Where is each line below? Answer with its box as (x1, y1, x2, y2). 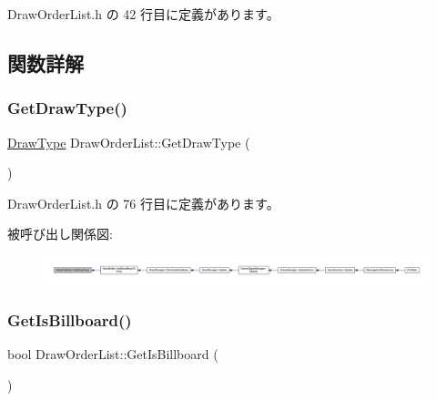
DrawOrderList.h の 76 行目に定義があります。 (7, 193, 279, 212)
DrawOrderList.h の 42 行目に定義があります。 (7, 5, 279, 23)
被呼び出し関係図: (7, 224, 113, 243)
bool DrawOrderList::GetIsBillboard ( (7, 344, 218, 364)
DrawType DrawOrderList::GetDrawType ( (7, 132, 250, 151)
